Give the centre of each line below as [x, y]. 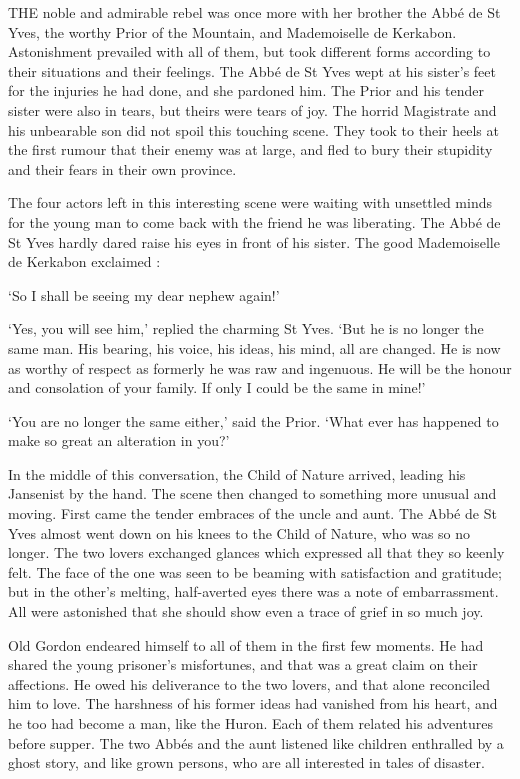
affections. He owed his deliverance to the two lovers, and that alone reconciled [249, 683]
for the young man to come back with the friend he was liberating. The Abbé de [254, 221]
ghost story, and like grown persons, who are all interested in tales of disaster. [246, 762]
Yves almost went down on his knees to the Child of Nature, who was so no [239, 532]
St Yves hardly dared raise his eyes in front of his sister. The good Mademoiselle [254, 241]
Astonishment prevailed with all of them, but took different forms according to [249, 51]
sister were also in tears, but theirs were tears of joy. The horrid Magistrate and [252, 109]
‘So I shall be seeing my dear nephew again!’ [144, 294]
